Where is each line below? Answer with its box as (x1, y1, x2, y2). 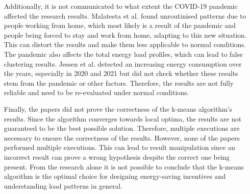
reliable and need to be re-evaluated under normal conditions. (4, 87, 189, 97)
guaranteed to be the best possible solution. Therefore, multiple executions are (4, 123, 240, 133)
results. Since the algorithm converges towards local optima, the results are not (4, 113, 242, 123)
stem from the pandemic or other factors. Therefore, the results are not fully (4, 77, 234, 88)
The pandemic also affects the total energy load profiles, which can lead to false (4, 48, 243, 59)
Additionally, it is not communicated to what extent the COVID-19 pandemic (4, 1, 238, 11)
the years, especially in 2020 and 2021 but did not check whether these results (4, 68, 238, 78)
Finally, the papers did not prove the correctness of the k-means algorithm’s (4, 103, 232, 114)
